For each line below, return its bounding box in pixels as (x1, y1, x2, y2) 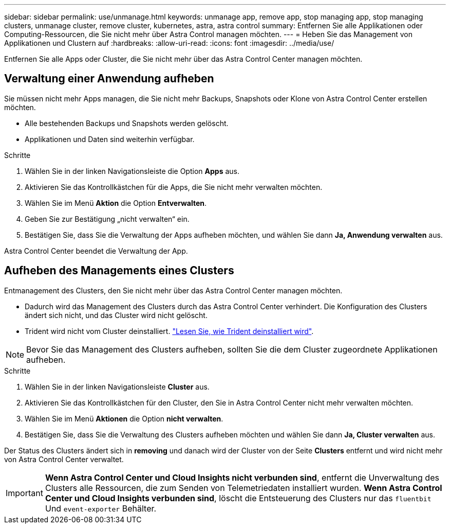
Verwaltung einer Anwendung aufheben (4, 72, 214, 85)
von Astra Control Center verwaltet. (4, 454, 124, 464)
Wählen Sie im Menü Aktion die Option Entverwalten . (25, 198, 207, 207)
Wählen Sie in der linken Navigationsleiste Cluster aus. (25, 382, 210, 391)
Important (6, 487, 43, 498)
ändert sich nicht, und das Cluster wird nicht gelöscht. (25, 310, 208, 320)
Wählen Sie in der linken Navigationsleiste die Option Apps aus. (25, 166, 239, 175)
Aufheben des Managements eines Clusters (4, 264, 234, 277)
